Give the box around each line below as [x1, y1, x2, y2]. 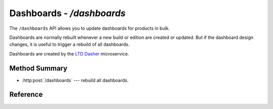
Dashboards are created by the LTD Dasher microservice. [9, 50, 129, 57]
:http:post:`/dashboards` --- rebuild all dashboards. [22, 77, 129, 83]
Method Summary [9, 64, 68, 73]
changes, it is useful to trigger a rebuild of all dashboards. [9, 41, 130, 47]
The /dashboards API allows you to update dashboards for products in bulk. [9, 25, 170, 31]
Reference [9, 90, 43, 99]
